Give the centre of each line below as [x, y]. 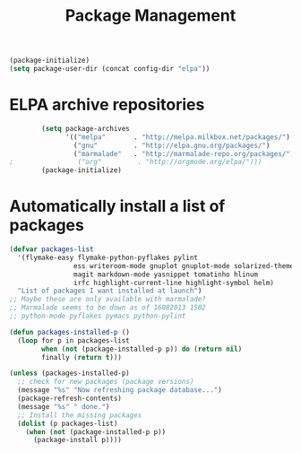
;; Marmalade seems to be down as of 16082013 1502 [107, 308]
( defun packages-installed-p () [69, 332]
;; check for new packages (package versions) [106, 382]
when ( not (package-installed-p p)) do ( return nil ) [142, 349]
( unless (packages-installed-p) [69, 373]
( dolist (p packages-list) [68, 423]
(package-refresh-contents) [70, 399]
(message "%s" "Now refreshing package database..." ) [120, 390]
